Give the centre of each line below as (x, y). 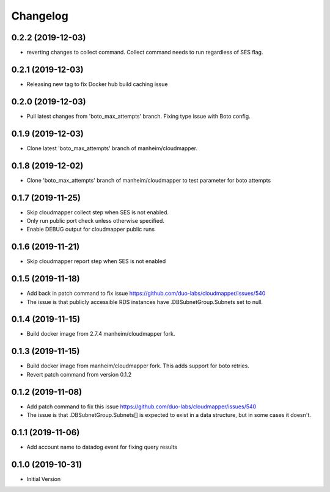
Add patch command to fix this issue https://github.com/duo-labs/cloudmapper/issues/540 (141, 407)
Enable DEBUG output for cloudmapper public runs (91, 230)
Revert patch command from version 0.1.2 (79, 374)
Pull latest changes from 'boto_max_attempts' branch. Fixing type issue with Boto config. (138, 116)
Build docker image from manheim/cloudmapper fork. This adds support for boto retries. (138, 366)
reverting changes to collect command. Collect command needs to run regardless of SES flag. (145, 52)
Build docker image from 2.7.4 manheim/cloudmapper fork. (101, 334)
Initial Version (44, 479)
